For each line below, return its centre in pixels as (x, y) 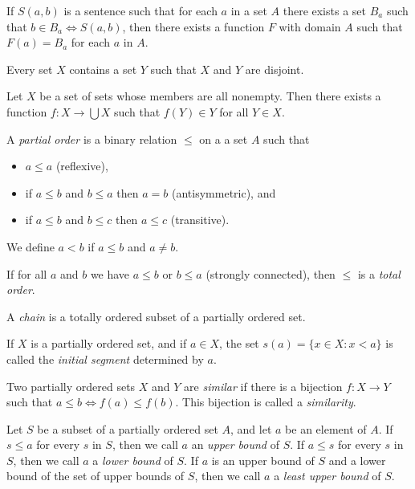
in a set (249, 10)
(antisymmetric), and (224, 192)
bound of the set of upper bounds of (96, 476)
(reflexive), (82, 166)
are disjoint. (275, 69)
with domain (310, 26)
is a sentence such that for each (140, 10)
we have (110, 273)
